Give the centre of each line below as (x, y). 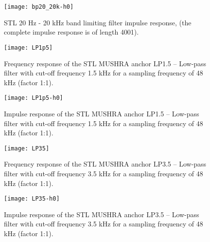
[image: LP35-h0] (32, 199)
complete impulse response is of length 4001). (71, 32)
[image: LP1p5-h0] (34, 98)
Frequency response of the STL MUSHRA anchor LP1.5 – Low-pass (105, 63)
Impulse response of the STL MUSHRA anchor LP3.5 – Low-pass (102, 214)
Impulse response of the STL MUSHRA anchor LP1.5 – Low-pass (102, 113)
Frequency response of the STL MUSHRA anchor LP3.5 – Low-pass (105, 164)
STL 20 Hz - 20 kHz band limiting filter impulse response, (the (98, 22)
